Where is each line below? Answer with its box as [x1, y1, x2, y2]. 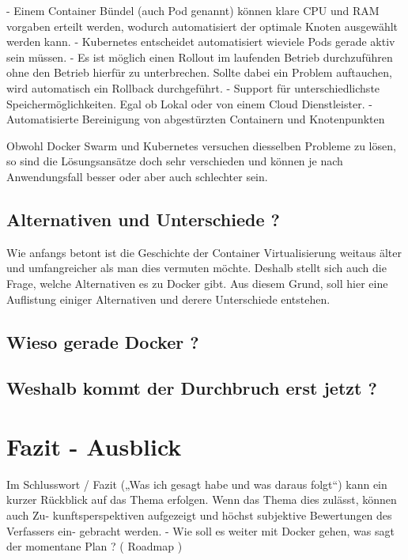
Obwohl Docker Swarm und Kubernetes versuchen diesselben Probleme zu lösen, [6, 137, 396, 153]
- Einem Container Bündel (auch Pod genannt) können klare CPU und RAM [6, 2, 380, 18]
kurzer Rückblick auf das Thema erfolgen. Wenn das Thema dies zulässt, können [6, 491, 397, 508]
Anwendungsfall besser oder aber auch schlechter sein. [6, 168, 268, 184]
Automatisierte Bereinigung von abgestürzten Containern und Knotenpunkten [6, 111, 385, 127]
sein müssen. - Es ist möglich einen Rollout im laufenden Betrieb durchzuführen [6, 48, 393, 65]
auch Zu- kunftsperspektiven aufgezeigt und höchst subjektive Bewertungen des [6, 506, 392, 523]
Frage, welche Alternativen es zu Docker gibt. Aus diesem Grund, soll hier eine [6, 274, 388, 291]
